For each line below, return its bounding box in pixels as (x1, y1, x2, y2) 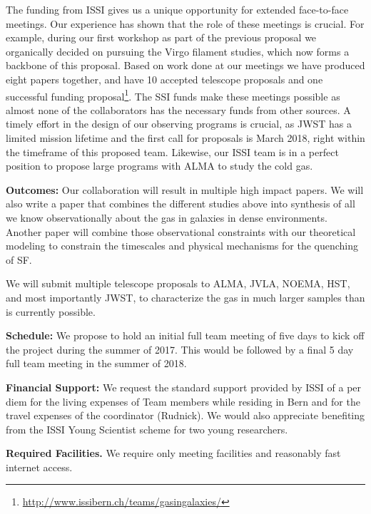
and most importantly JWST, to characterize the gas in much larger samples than (6, 289, 365, 304)
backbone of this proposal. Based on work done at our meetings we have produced (6, 58, 365, 73)
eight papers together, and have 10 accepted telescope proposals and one (6, 71, 323, 86)
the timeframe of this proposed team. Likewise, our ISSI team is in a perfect (6, 144, 339, 159)
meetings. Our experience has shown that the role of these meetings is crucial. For (6, 16, 365, 31)
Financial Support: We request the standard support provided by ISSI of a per (6, 379, 362, 394)
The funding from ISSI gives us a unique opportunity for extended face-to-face (6, 2, 349, 16)
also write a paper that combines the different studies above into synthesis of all (6, 196, 355, 211)
